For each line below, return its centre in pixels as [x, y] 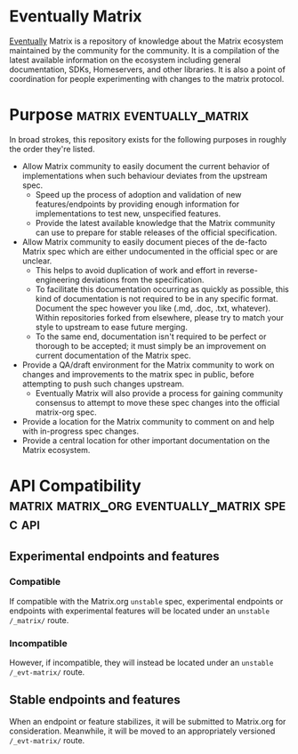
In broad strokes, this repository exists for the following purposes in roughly [148, 139]
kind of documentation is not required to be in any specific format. [157, 298]
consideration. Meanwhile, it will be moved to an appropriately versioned [142, 731]
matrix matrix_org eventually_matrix [135, 505]
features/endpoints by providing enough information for [137, 204]
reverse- [242, 270]
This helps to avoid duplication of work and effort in [130, 270]
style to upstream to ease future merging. [112, 327]
